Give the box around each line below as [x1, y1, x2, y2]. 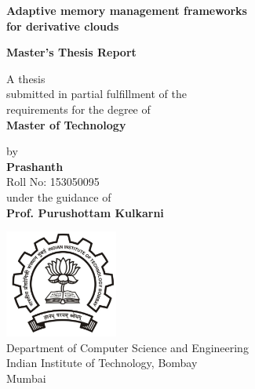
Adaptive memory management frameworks [6, 2, 247, 18]
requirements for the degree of [6, 100, 151, 117]
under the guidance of [6, 188, 111, 205]
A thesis [6, 70, 46, 86]
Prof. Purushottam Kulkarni [6, 204, 164, 220]
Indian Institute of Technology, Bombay [6, 354, 198, 371]
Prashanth [6, 158, 64, 174]
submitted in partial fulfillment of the [6, 85, 187, 102]
